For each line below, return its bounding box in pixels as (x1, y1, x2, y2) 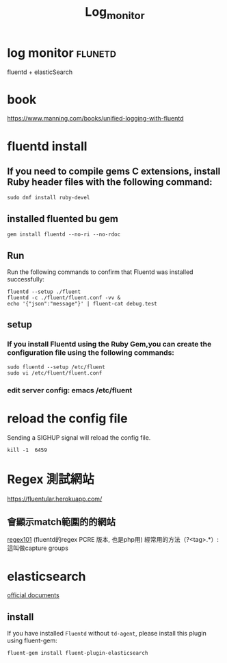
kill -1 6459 (7, 447, 48, 453)
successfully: (7, 275, 44, 284)
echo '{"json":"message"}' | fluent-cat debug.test (7, 301, 157, 308)
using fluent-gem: (7, 636, 57, 645)
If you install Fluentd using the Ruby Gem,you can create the (7, 340, 212, 349)
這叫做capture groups (7, 544, 68, 552)
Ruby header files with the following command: (7, 176, 213, 188)
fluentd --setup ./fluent (7, 288, 81, 295)
